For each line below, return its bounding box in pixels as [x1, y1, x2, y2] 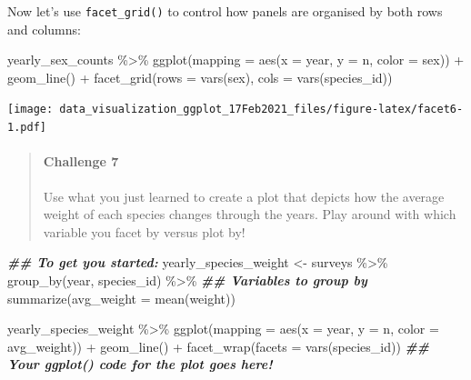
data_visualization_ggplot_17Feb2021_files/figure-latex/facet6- [59, 103, 464, 116]
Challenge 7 [43, 152, 119, 171]
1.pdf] [7, 121, 46, 135]
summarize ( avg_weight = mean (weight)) [7, 288, 235, 307]
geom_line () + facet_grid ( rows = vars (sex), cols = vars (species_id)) [7, 67, 393, 86]
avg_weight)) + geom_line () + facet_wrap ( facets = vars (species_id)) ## [7, 336, 430, 355]
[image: [7, 103, 54, 116]
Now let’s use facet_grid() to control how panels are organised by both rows [7, 2, 443, 20]
